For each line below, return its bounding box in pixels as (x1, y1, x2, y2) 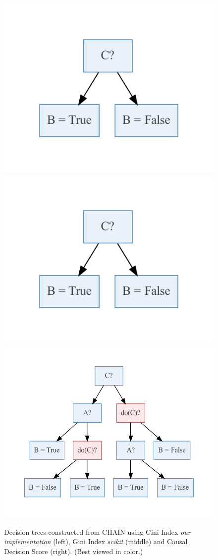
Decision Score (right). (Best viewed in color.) (4, 546, 143, 556)
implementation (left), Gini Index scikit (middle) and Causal (4, 536, 188, 547)
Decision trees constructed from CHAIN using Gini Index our (4, 526, 191, 537)
